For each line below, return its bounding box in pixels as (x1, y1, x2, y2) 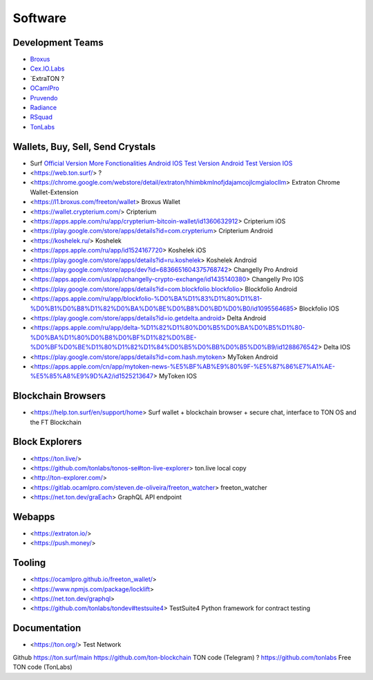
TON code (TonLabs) (12, 663, 73, 671)
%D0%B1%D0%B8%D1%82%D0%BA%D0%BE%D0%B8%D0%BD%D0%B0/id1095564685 (30, 304, 294, 313)
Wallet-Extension (30, 187, 79, 196)
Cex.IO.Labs (30, 64, 65, 73)
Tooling (12, 557, 46, 569)
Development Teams (12, 37, 104, 48)
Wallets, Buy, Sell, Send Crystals (12, 140, 156, 152)
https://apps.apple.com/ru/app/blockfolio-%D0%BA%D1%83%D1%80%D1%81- (34, 295, 262, 303)
